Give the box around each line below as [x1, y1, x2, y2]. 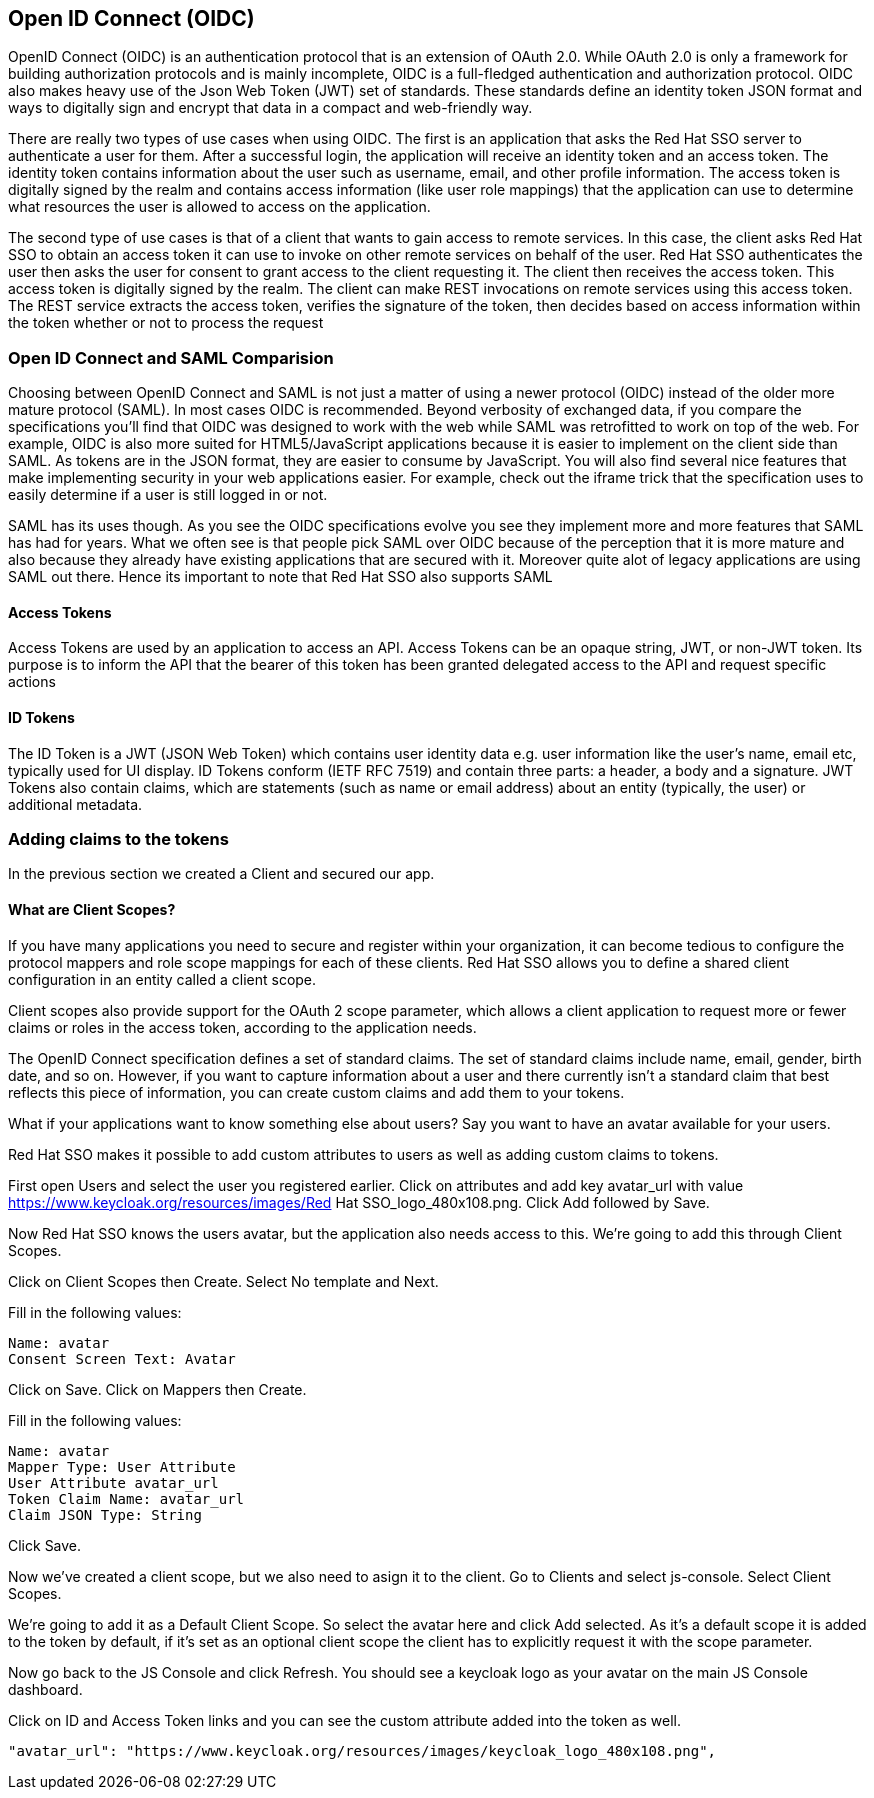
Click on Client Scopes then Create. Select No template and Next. [8, 1272, 439, 1290]
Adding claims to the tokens [8, 828, 229, 849]
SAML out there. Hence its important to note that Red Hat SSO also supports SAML [8, 568, 553, 586]
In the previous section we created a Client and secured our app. [8, 865, 435, 883]
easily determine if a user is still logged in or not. [8, 486, 328, 504]
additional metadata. [8, 795, 143, 813]
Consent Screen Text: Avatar [8, 1350, 236, 1367]
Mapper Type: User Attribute [8, 1458, 236, 1475]
